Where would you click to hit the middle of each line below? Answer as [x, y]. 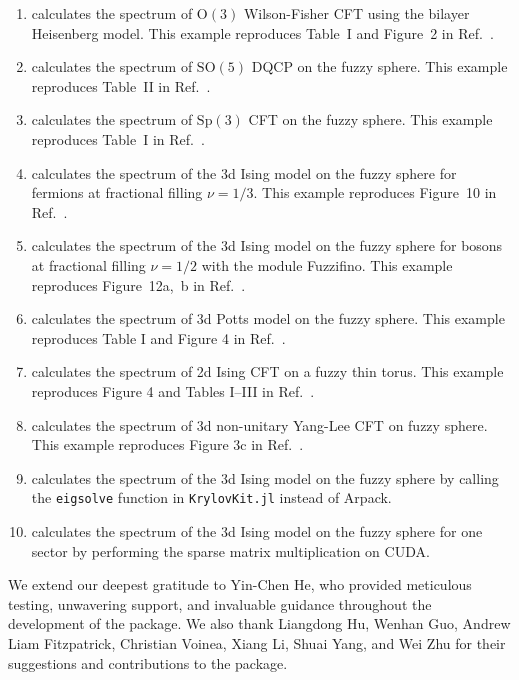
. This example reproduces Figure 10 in [375, 192]
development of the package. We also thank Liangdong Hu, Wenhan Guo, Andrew [259, 623]
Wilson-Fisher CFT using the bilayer [356, 13]
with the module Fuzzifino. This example [327, 264]
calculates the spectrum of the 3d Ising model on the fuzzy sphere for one [257, 530]
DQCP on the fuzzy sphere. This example [379, 66]
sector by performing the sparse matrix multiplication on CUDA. [230, 550]
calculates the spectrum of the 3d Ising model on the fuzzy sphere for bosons [267, 245]
